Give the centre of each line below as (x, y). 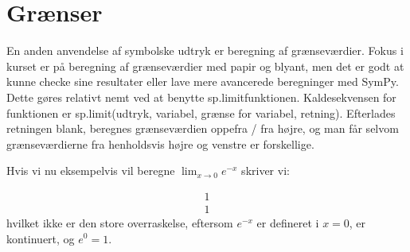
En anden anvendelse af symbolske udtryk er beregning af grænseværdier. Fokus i (205, 50)
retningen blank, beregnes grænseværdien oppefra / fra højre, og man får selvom (203, 128)
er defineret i (288, 222)
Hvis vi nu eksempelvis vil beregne (91, 171)
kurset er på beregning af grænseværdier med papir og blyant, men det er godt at (205, 66)
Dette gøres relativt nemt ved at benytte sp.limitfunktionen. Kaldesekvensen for (201, 97)
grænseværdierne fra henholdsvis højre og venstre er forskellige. (160, 143)
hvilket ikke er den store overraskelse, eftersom (120, 222)
